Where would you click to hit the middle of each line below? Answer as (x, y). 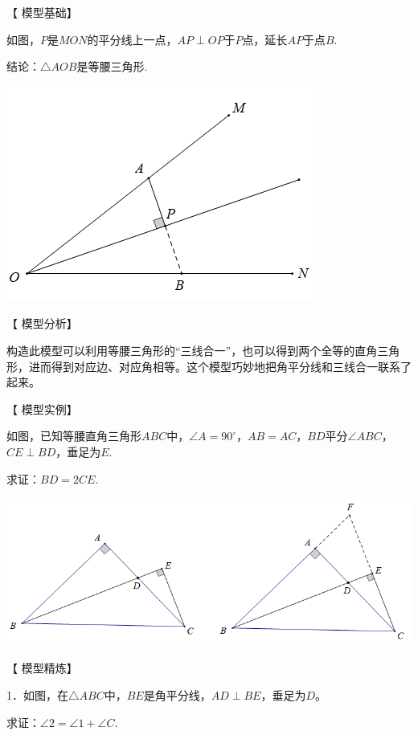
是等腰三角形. (112, 66)
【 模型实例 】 (42, 408)
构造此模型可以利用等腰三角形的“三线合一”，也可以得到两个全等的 (181, 350)
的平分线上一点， (132, 39)
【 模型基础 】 (42, 12)
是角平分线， (177, 694)
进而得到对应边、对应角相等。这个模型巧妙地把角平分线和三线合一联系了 (220, 366)
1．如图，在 (37, 694)
